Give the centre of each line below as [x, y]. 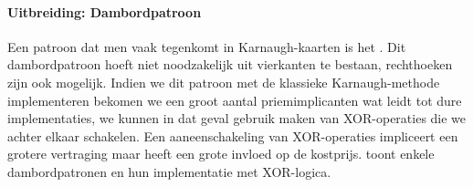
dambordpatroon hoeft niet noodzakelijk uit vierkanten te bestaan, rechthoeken [230, 64]
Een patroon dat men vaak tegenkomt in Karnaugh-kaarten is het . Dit [207, 46]
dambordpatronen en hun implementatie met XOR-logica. [169, 171]
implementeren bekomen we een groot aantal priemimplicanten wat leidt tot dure [235, 100]
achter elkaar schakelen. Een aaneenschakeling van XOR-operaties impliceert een [233, 135]
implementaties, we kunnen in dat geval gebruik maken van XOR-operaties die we [237, 118]
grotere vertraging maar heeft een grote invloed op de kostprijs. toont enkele [221, 154]
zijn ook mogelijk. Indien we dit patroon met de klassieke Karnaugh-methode [224, 82]
